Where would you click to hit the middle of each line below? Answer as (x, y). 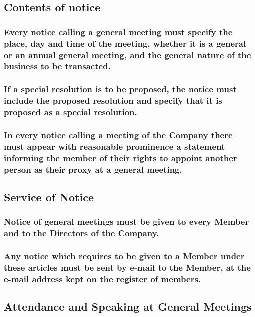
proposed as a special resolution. (71, 112)
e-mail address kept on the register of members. (103, 279)
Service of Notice (49, 197)
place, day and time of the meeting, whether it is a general (125, 43)
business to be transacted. (57, 66)
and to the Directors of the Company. (82, 233)
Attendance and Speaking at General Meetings (128, 307)
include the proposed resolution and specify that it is (113, 101)
